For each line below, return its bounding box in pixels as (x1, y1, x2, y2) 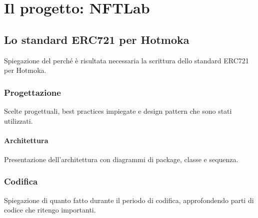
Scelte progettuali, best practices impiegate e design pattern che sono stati (4, 105, 232, 116)
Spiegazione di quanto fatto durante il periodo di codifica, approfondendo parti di (4, 195, 254, 205)
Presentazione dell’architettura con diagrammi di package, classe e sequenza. (4, 154, 238, 164)
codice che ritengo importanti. (4, 205, 96, 215)
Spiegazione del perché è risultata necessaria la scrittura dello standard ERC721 (4, 55, 249, 65)
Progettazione (4, 86, 61, 98)
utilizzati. (4, 115, 33, 126)
